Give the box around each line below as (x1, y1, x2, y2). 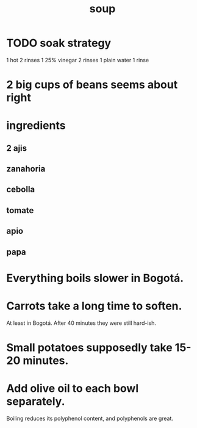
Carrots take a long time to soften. (6, 299, 182, 313)
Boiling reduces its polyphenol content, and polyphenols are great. (6, 415, 174, 422)
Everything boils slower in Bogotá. (6, 271, 184, 285)
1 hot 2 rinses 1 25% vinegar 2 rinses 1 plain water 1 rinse (6, 56, 149, 63)
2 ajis (6, 143, 27, 153)
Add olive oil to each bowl (6, 382, 139, 396)
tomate (6, 205, 34, 216)
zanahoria (6, 164, 46, 174)
